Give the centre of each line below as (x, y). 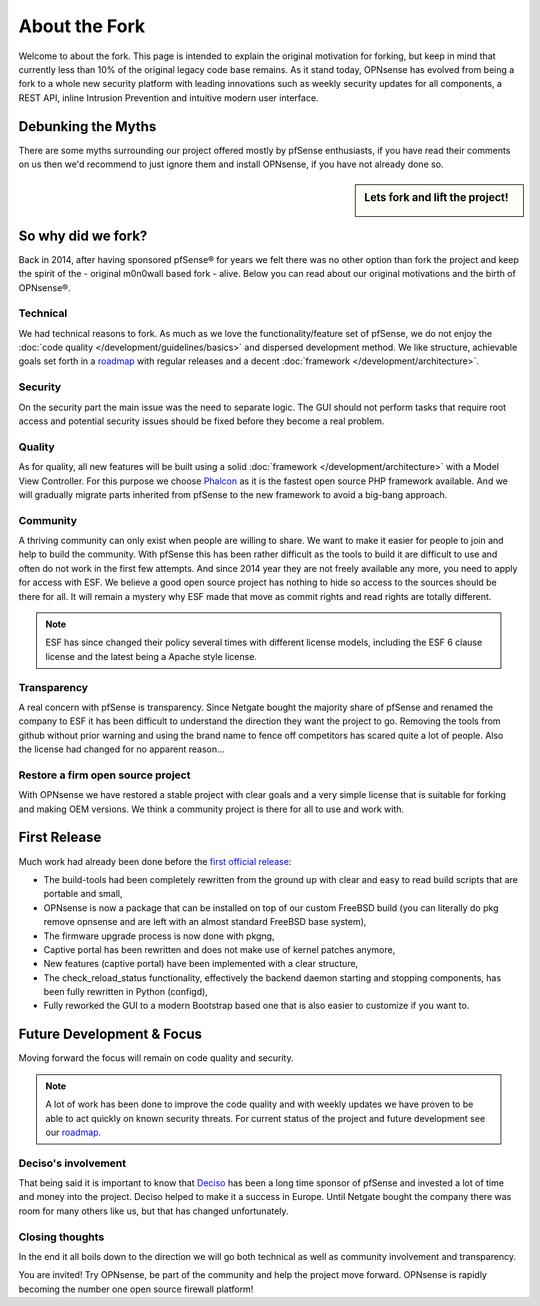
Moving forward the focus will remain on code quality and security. (156, 1058)
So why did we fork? (83, 235)
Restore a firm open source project (104, 775)
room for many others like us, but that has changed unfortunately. (153, 1211)
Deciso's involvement (72, 1163)
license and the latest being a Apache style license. (151, 656)
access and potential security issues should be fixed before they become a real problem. (201, 421)
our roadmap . (73, 1132)
